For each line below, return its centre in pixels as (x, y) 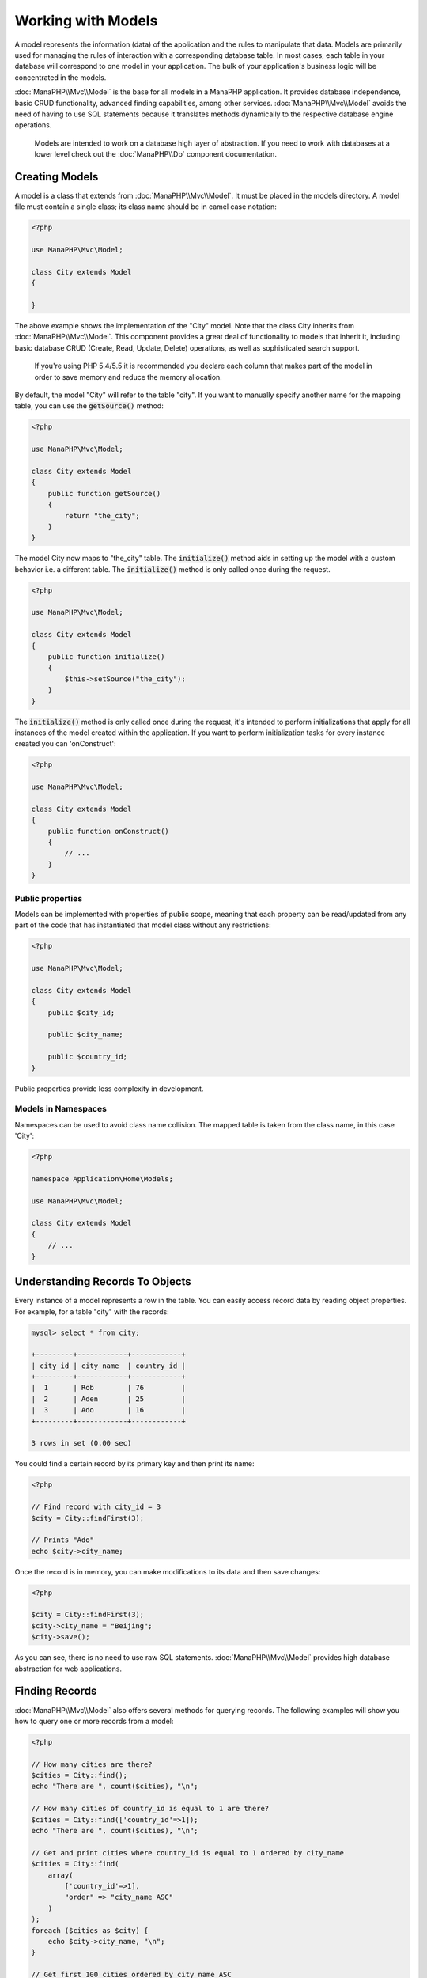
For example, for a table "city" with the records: (92, 1311)
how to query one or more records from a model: (94, 1721)
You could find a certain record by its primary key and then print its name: (134, 1464)
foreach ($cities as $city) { (90, 1930)
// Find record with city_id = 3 (96, 1507)
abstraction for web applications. (68, 1669)
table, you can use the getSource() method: (89, 406)
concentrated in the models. (60, 77)
